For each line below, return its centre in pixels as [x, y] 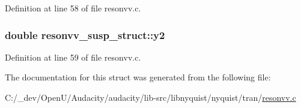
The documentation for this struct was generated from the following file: [138, 77]
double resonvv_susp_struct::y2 [85, 34]
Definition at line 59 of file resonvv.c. [73, 57]
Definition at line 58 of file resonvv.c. [73, 8]
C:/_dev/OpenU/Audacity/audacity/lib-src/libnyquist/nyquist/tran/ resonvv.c [150, 97]
